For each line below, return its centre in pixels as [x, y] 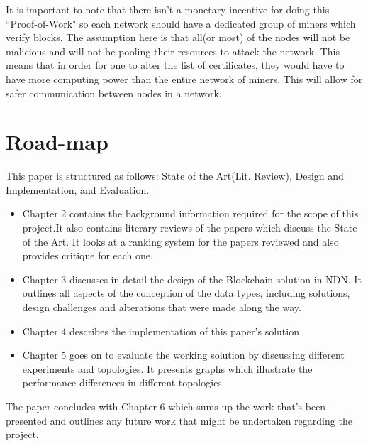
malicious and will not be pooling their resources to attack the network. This [173, 51]
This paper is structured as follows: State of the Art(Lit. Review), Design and [175, 176]
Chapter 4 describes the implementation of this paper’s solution [161, 331]
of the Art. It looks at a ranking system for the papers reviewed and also [180, 241]
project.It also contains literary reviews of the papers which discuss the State [190, 228]
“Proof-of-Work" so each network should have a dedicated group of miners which [181, 23]
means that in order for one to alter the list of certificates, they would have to [175, 65]
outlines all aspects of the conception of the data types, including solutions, [186, 293]
